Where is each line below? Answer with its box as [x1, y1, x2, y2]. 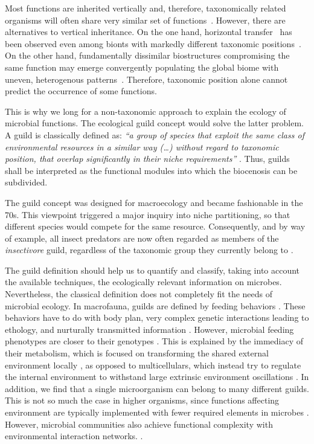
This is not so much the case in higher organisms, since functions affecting [5, 394, 280, 407]
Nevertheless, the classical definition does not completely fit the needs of [5, 288, 273, 300]
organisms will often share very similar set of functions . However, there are [5, 13, 286, 26]
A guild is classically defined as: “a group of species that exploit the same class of [5, 128, 304, 141]
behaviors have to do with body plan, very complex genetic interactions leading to [5, 311, 309, 324]
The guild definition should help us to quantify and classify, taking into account [5, 263, 300, 276]
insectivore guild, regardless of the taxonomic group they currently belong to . [5, 243, 293, 256]
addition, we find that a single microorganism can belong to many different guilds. [5, 382, 309, 394]
